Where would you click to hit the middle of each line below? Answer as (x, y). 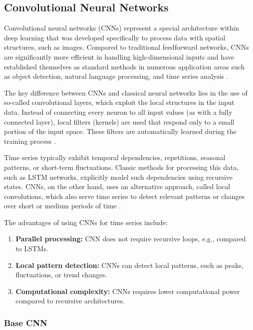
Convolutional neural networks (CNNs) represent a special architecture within (122, 28)
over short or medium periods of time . (63, 206)
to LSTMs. (32, 248)
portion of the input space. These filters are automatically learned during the (120, 131)
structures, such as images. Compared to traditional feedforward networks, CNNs (126, 47)
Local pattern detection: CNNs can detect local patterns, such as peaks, (129, 265)
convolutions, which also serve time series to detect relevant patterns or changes (124, 196)
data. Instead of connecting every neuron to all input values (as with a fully (118, 112)
